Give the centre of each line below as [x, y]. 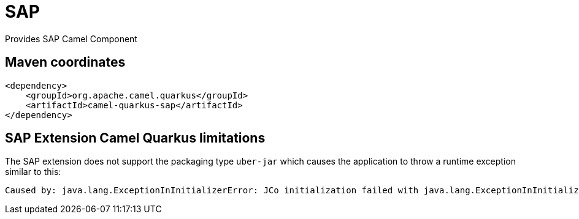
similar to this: [33, 172]
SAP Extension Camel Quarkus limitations [135, 138]
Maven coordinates [65, 62]
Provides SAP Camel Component [71, 39]
